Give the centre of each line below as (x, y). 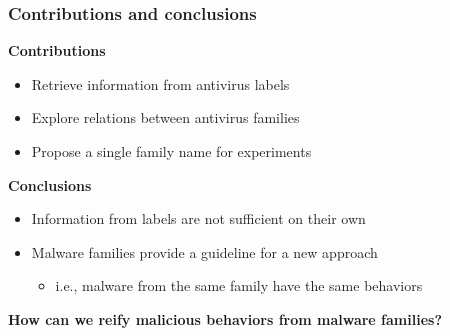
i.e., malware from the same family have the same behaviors (239, 285)
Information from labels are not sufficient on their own (198, 218)
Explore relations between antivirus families (165, 117)
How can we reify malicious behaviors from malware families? (225, 318)
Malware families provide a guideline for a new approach (204, 251)
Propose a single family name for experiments (171, 151)
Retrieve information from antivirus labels (160, 83)
